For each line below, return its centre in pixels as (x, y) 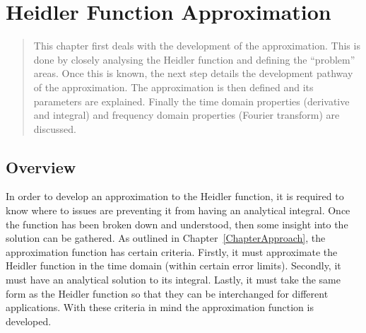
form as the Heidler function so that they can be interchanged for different (167, 293)
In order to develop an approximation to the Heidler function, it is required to (175, 196)
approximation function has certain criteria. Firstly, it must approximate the (172, 251)
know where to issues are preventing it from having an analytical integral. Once (178, 210)
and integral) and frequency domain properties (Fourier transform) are (187, 115)
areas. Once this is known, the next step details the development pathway (193, 73)
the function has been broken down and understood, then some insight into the (177, 224)
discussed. (55, 128)
